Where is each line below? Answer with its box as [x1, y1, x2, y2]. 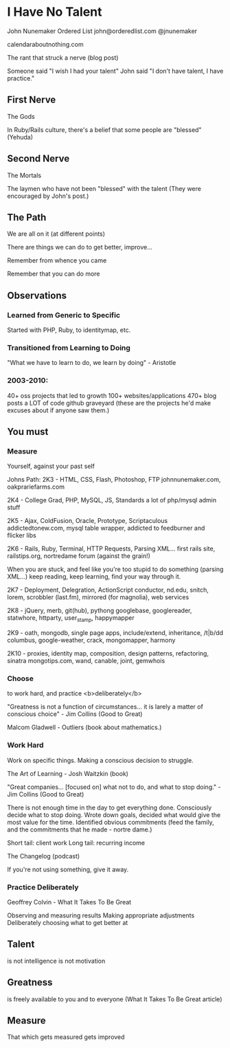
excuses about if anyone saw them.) [7, 406, 110, 414]
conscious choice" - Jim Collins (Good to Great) [7, 710, 143, 718]
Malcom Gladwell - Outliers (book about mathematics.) [7, 723, 162, 732]
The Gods [7, 112, 36, 120]
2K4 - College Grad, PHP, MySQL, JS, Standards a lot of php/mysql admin [7, 496, 217, 504]
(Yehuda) [7, 133, 33, 141]
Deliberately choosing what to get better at [7, 919, 128, 927]
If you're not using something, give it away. [7, 865, 129, 873]
